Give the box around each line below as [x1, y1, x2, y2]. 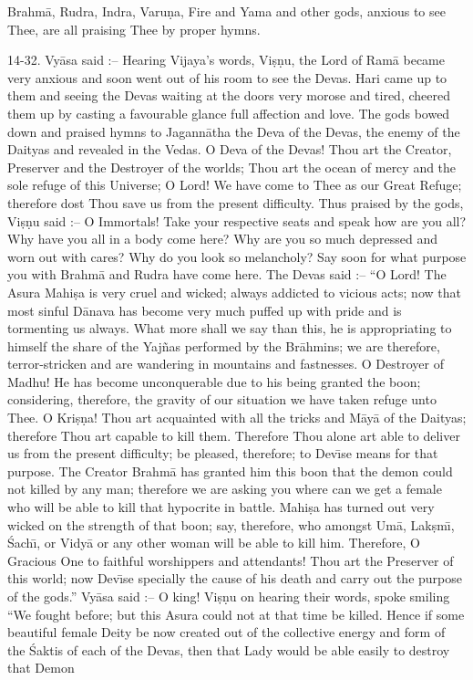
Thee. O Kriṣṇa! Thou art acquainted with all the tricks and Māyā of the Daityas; [7, 408, 467, 427]
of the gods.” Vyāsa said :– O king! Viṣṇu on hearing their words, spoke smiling [7, 587, 450, 605]
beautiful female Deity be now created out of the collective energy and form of [7, 622, 446, 642]
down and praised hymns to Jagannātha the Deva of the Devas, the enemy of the [7, 121, 460, 141]
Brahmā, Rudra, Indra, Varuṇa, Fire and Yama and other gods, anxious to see [7, 2, 446, 20]
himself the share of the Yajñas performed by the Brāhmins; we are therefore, [7, 336, 440, 355]
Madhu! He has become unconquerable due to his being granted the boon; [7, 371, 421, 391]
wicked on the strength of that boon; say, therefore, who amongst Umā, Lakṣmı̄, [7, 515, 455, 534]
